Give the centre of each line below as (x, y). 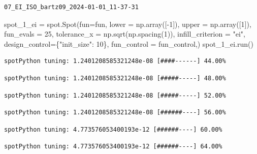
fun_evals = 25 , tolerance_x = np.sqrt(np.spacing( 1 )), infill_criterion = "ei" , (125, 34)
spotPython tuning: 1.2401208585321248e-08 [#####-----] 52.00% (115, 95)
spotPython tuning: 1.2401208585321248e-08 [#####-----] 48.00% (115, 78)
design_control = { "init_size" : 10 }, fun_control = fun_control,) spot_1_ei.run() (129, 43)
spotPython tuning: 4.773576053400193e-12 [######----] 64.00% (113, 147)
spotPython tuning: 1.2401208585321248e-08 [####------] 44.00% (115, 61)
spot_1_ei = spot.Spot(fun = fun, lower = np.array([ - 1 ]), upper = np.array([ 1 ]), (128, 24)
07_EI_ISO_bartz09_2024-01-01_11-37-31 (71, 7)
